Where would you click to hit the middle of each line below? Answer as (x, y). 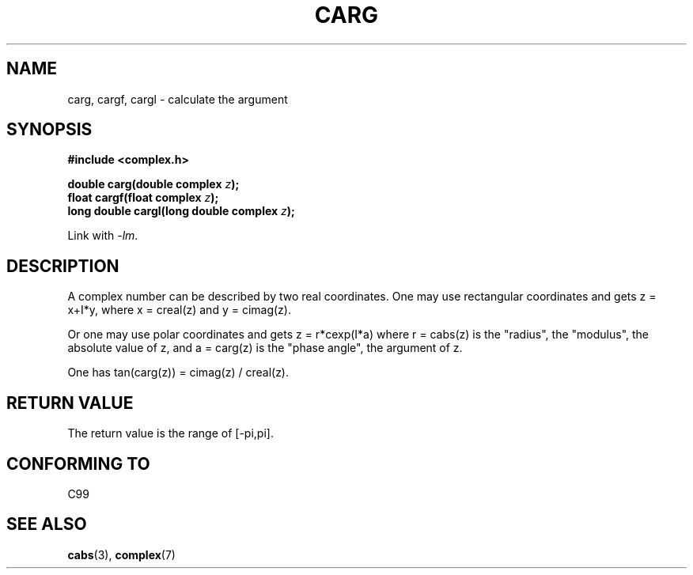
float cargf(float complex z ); (143, 198)
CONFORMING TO (78, 463)
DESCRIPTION (63, 266)
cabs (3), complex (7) (121, 554)
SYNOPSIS (49, 130)
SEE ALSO (47, 524)
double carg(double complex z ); (153, 184)
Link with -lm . (103, 236)
